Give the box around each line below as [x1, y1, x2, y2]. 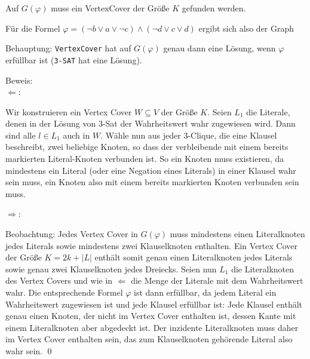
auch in [63, 128, 90, 141]
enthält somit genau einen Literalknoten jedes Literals [94, 251, 293, 263]
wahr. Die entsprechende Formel [5, 286, 123, 298]
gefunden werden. [182, 2, 246, 14]
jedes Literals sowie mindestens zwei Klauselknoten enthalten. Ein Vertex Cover [5, 239, 297, 251]
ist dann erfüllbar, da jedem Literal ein [134, 286, 277, 298]
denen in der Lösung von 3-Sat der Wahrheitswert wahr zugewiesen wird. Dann [5, 117, 296, 130]
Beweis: [5, 73, 33, 86]
